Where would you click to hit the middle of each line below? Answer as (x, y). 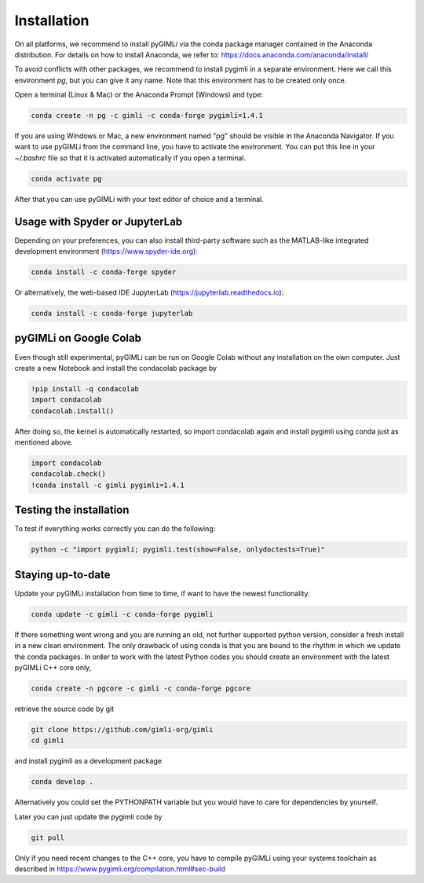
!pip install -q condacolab (85, 388)
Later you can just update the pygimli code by (88, 816)
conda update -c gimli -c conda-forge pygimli (122, 614)
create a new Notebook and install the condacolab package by (116, 368)
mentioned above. (44, 442)
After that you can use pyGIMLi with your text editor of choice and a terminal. (139, 199)
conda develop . (62, 782)
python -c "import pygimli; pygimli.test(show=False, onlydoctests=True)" (178, 550)
